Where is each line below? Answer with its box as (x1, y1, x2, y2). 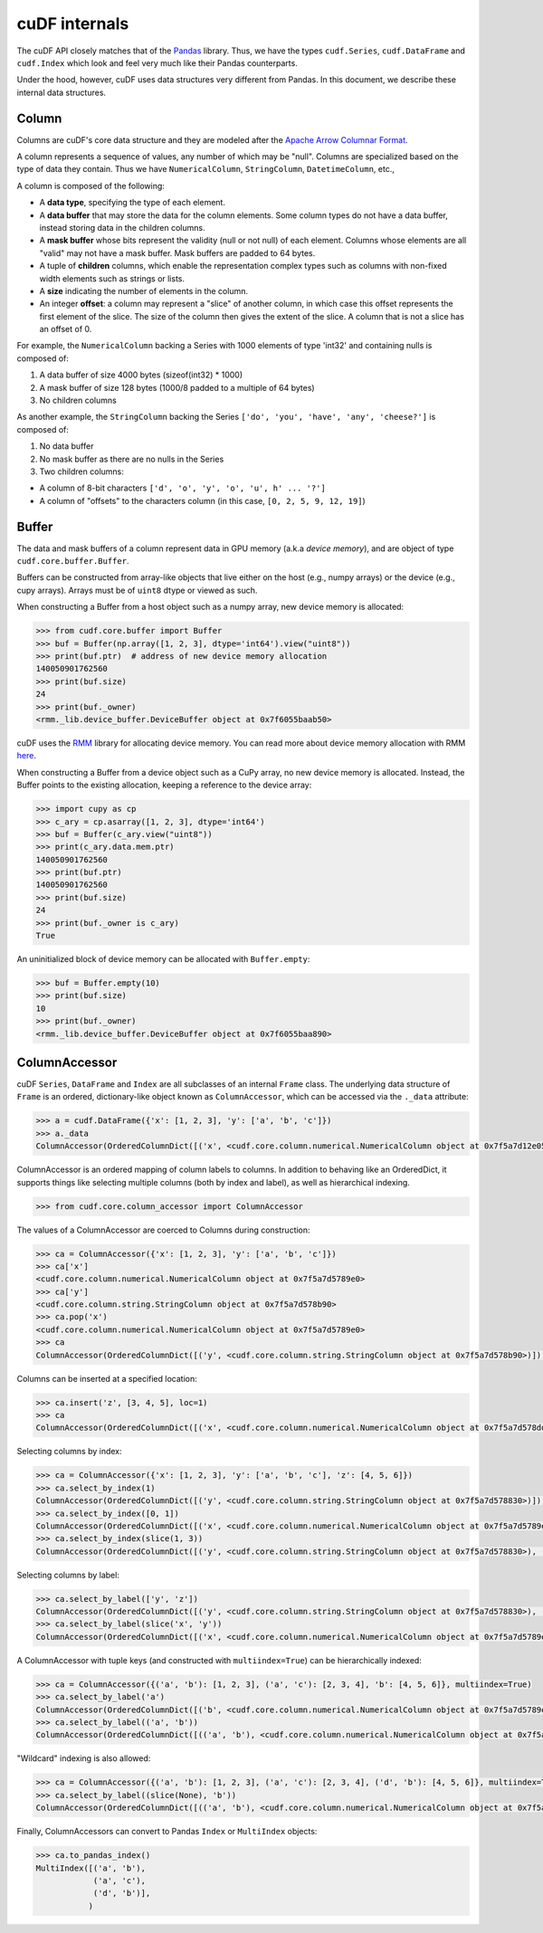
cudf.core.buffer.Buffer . (16, 556, 129, 567)
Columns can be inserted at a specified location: (16, 1373, 198, 1384)
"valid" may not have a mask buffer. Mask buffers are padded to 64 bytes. (39, 247, 316, 258)
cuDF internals (16, 14, 129, 33)
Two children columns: (39, 466, 124, 477)
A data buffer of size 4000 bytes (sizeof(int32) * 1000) (39, 369, 243, 380)
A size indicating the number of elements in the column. (39, 285, 249, 296)
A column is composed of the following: (16, 180, 165, 191)
